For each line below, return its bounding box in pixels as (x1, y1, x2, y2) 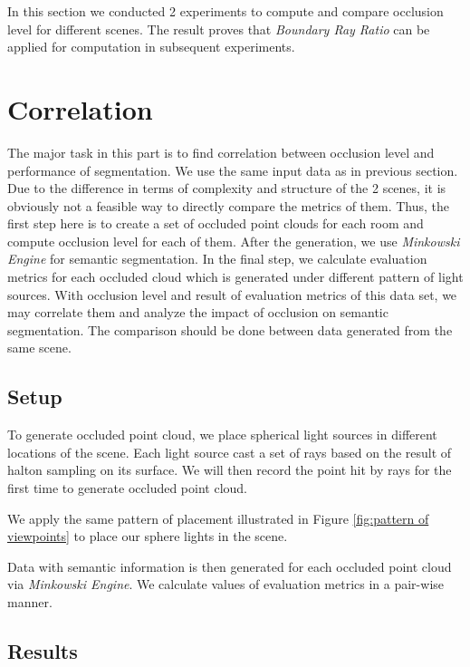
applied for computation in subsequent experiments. (7, 37, 295, 56)
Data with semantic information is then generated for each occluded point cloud (7, 556, 452, 575)
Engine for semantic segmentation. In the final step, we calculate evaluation (7, 249, 427, 268)
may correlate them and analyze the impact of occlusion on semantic (7, 303, 388, 322)
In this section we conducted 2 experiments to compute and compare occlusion (7, 2, 444, 20)
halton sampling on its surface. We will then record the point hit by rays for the (7, 460, 452, 479)
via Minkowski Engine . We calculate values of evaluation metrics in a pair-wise (7, 575, 445, 594)
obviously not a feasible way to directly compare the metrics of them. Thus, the (7, 196, 450, 215)
